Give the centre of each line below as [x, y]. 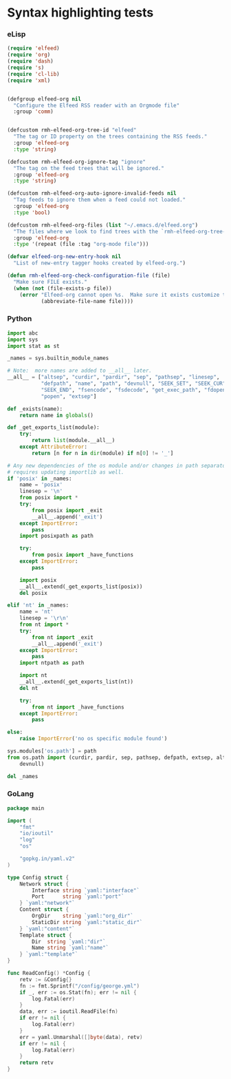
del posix [34, 593]
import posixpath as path [57, 536]
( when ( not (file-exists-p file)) [63, 288]
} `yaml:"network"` [47, 903]
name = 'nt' [36, 612]
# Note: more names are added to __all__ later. [80, 371]
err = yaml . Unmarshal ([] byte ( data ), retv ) [81, 1037]
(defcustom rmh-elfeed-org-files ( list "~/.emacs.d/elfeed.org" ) [102, 225]
